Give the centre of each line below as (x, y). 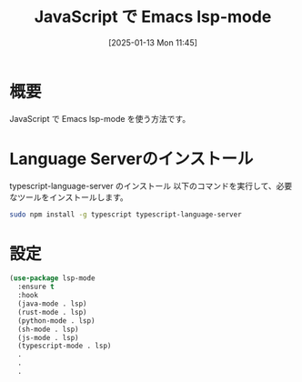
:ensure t (36, 287)
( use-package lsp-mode (52, 278)
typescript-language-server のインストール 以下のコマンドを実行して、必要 (151, 186)
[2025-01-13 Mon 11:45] (153, 42)
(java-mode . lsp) (53, 304)
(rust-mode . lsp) (53, 312)
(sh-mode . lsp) (48, 329)
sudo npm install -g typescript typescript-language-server (126, 214)
